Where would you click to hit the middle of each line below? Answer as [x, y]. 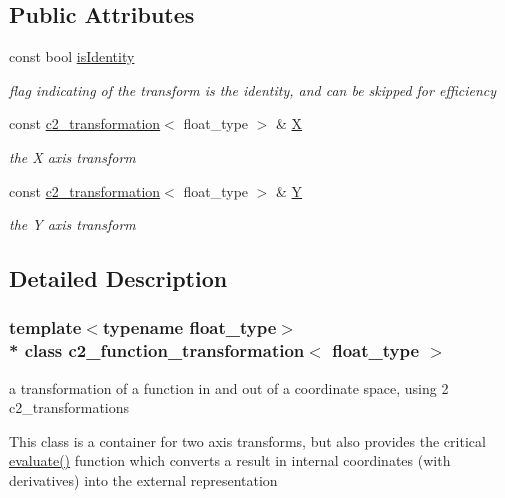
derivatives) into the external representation [143, 480]
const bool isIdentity [72, 56]
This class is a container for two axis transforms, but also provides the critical [247, 440]
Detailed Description [118, 278]
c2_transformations [69, 407]
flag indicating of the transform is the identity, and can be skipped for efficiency [253, 89]
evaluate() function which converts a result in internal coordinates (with [230, 460]
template [45, 327]
